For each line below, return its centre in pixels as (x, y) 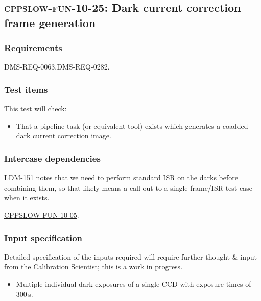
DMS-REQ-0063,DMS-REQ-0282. (57, 67)
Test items (26, 89)
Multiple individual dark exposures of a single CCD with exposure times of (134, 283)
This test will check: (35, 109)
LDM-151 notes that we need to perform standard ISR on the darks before (121, 178)
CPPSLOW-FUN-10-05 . (42, 214)
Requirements (33, 48)
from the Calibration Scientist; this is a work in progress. (93, 267)
